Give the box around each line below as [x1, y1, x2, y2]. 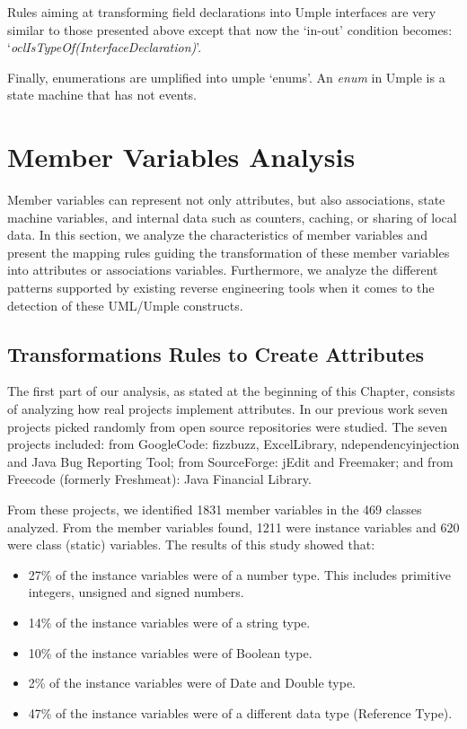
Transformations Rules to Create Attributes [7, 339, 425, 367]
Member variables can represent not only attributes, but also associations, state [7, 190, 445, 209]
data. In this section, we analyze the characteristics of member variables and [7, 225, 427, 244]
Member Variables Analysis [7, 138, 356, 175]
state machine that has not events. [7, 85, 197, 104]
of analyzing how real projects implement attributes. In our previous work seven [7, 400, 448, 418]
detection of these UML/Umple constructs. [7, 295, 243, 314]
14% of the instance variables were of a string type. [28, 612, 311, 631]
